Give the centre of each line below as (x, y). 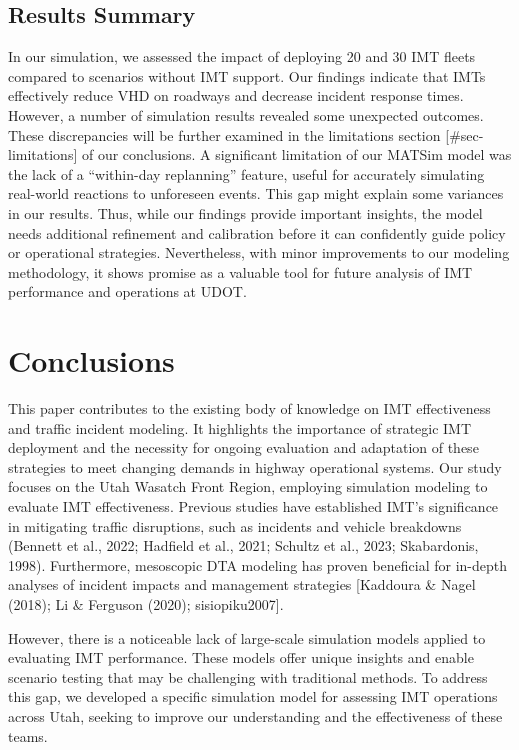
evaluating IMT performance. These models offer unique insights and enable (241, 657)
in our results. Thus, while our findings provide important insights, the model (245, 212)
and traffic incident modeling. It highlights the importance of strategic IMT (240, 427)
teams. (28, 735)
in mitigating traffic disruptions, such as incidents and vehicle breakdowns (235, 525)
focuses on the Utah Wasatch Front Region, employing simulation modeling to (248, 486)
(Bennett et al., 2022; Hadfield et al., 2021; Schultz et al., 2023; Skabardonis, (243, 545)
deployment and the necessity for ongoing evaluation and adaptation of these (243, 447)
